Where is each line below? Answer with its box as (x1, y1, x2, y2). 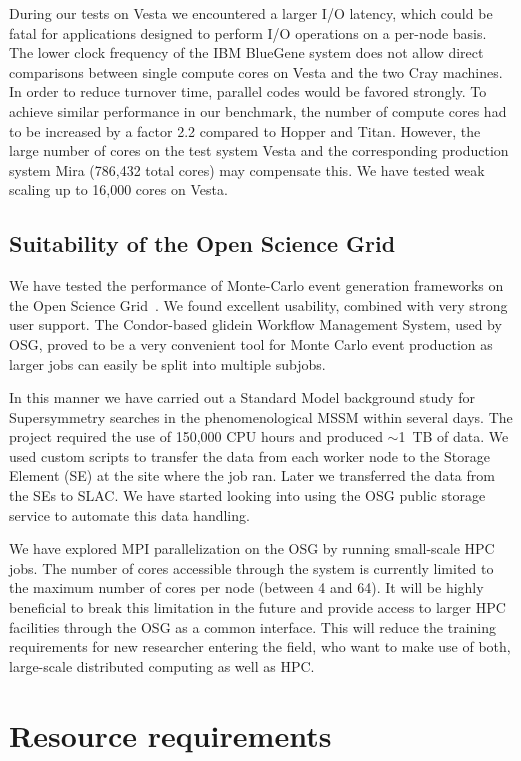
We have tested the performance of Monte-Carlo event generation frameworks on (9, 275, 504, 296)
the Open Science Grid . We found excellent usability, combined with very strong (9, 294, 508, 315)
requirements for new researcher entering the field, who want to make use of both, (9, 636, 511, 657)
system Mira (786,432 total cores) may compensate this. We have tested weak (9, 159, 485, 180)
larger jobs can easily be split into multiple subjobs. (9, 353, 326, 374)
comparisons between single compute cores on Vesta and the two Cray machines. (9, 61, 503, 82)
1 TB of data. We (398, 426, 509, 447)
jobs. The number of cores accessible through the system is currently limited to (9, 557, 494, 578)
